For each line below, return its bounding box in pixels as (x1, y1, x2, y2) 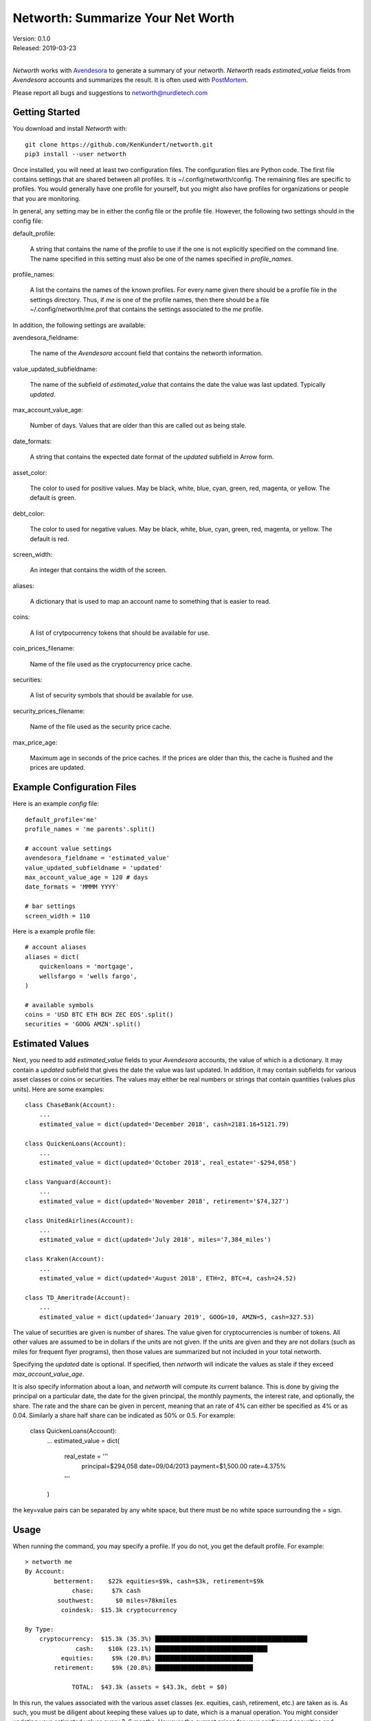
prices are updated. (30, 763, 86, 772)
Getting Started (12, 107, 80, 118)
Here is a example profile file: (12, 927, 96, 936)
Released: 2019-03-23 (12, 43, 77, 52)
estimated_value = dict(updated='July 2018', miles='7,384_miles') (38, 1236, 271, 1244)
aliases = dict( (25, 953, 80, 960)
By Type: (25, 1625, 54, 1633)
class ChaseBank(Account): (25, 1101, 116, 1108)
